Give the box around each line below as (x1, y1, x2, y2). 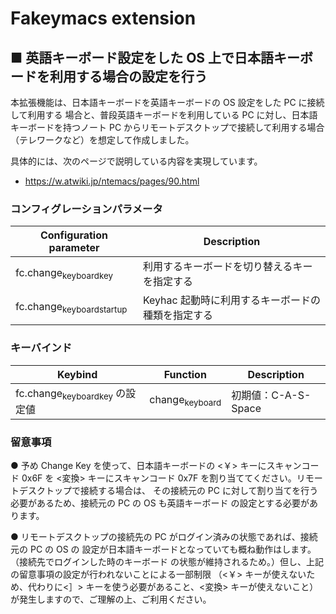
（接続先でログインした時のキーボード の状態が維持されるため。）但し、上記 (10, 556, 324, 568)
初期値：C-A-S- (231, 388, 312, 402)
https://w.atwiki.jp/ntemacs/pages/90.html (24, 175, 200, 187)
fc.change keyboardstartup (15, 299, 128, 315)
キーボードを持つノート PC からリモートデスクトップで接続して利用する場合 (10, 122, 325, 133)
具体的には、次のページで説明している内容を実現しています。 (10, 155, 263, 167)
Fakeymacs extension (10, 7, 197, 30)
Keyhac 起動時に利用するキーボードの (142, 293, 321, 307)
